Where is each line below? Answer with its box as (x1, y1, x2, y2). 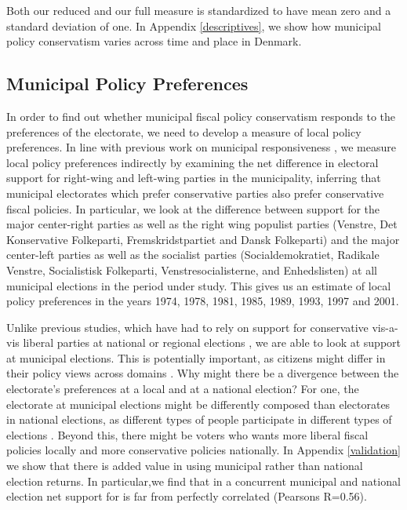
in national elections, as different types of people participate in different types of (6, 411, 392, 428)
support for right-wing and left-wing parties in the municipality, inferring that (6, 169, 381, 186)
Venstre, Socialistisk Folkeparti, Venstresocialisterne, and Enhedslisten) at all (6, 261, 377, 278)
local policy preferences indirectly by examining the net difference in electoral (6, 154, 379, 170)
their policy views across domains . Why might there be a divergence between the (6, 365, 399, 381)
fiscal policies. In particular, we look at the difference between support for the (6, 200, 380, 217)
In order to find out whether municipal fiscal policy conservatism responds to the (6, 107, 396, 124)
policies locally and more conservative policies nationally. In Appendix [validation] (6, 442, 401, 458)
